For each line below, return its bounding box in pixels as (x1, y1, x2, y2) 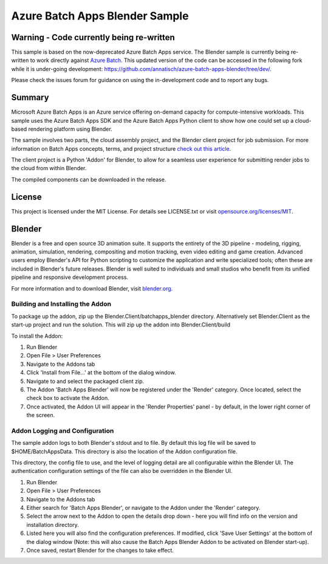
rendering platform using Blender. (28, 125, 112, 132)
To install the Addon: (11, 332, 63, 340)
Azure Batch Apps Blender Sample (11, 9, 189, 22)
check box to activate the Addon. (26, 394, 109, 402)
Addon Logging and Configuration (11, 426, 114, 435)
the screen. (26, 411, 55, 419)
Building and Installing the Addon (11, 300, 112, 308)
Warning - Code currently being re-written (11, 32, 176, 43)
